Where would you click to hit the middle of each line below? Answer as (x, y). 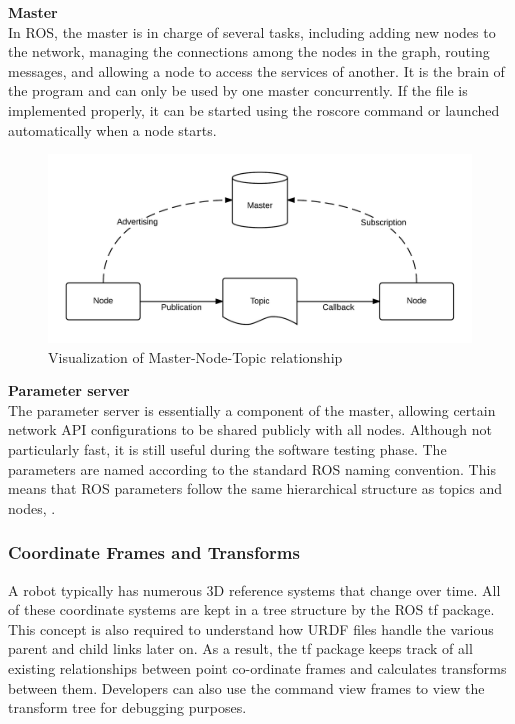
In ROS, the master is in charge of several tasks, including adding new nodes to (252, 31)
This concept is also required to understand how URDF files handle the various (251, 628)
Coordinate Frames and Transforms (154, 552)
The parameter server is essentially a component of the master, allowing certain (252, 409)
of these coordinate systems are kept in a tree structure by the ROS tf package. (251, 609)
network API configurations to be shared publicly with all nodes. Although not (250, 429)
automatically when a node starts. (112, 129)
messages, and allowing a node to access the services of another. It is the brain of (256, 70)
